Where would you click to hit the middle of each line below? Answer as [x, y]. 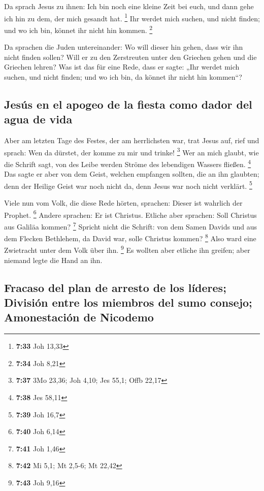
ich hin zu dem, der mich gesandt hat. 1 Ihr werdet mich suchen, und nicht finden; [132, 17]
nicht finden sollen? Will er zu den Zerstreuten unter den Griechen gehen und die [130, 57]
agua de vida [38, 119]
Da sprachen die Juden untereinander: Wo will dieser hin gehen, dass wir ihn [124, 47]
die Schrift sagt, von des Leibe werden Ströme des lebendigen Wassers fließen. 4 [128, 163]
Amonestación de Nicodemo [79, 317]
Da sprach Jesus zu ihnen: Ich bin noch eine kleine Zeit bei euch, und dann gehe [129, 6]
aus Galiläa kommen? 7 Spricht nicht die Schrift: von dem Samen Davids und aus [131, 225]
